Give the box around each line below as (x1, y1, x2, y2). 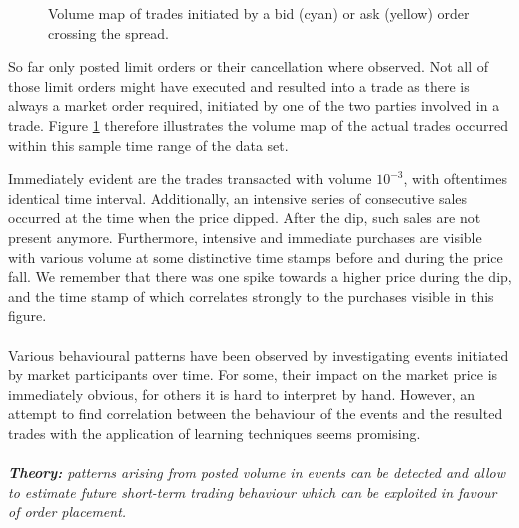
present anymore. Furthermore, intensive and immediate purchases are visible (8, 226, 482, 247)
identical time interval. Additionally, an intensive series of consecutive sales (8, 187, 468, 208)
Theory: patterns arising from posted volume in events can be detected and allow (8, 462, 506, 483)
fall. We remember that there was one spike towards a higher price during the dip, (8, 266, 512, 287)
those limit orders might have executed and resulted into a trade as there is (8, 75, 470, 96)
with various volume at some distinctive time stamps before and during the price (8, 246, 503, 267)
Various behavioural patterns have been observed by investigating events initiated (8, 344, 509, 365)
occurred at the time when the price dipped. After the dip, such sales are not (8, 207, 481, 228)
